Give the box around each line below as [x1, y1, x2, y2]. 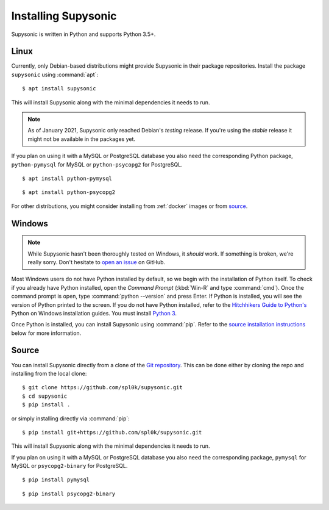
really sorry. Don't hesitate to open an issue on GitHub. [27, 258, 166, 265]
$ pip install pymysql [22, 476, 90, 483]
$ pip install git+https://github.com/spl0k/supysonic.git [22, 429, 202, 436]
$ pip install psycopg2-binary [22, 490, 116, 497]
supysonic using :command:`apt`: [11, 71, 99, 78]
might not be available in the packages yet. [27, 135, 136, 143]
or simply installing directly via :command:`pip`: [11, 415, 130, 422]
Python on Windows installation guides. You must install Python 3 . [11, 309, 177, 317]
